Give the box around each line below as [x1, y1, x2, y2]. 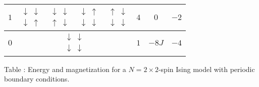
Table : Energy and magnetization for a [4, 63, 126, 74]
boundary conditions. [4, 73, 70, 84]
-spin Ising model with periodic [158, 63, 255, 74]
